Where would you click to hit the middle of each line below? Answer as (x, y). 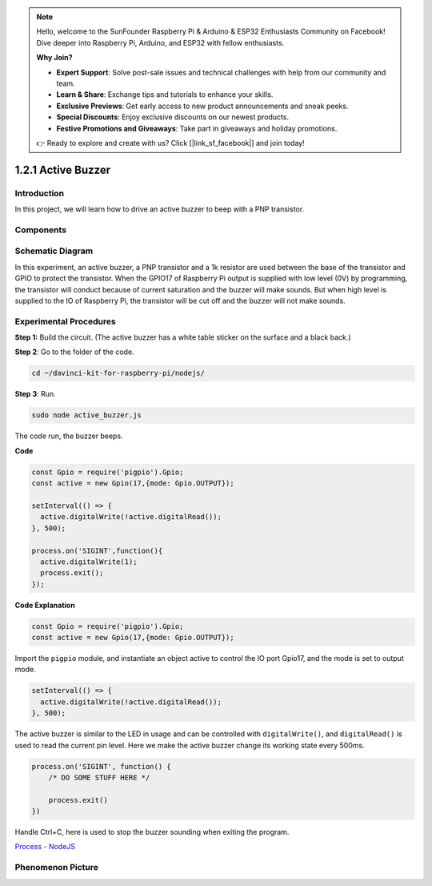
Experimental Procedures (65, 321)
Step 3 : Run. (35, 394)
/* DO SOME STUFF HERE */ (99, 777)
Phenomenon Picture (57, 868)
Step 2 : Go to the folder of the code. (75, 352)
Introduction (39, 193)
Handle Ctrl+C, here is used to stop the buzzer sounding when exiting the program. (152, 832)
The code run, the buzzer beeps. (69, 436)
